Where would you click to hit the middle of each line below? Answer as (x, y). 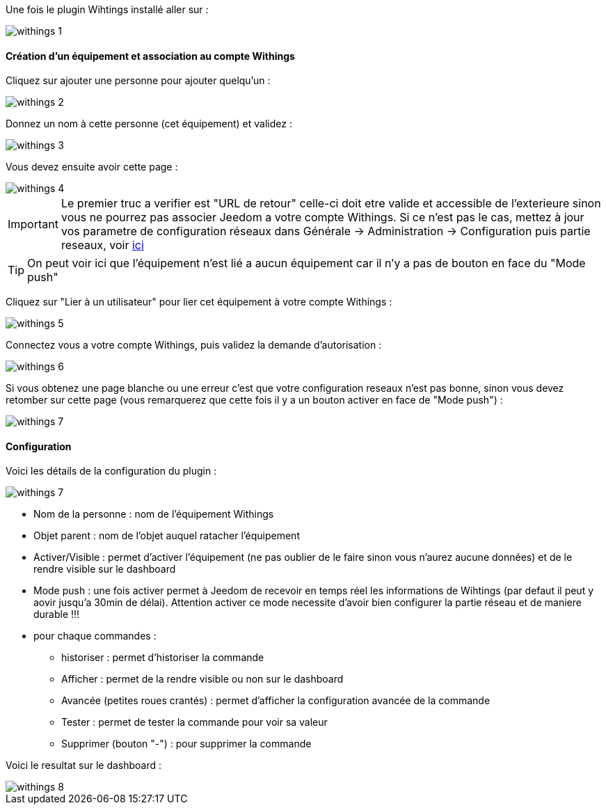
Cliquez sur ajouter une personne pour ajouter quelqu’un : (138, 81)
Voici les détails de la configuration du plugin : (111, 471)
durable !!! (57, 614)
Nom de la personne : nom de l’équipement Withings (154, 514)
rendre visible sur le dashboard (105, 569)
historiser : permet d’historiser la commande (163, 658)
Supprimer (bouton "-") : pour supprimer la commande (186, 744)
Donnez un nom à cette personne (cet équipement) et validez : (149, 124)
